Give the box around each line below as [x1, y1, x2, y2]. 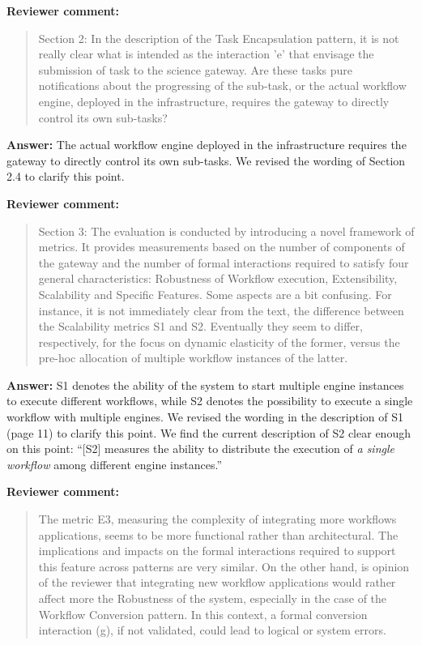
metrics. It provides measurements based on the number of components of [38, 238, 405, 255]
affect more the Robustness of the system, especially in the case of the [38, 590, 387, 606]
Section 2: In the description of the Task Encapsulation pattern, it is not [38, 29, 399, 46]
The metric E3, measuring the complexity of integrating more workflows [38, 510, 397, 528]
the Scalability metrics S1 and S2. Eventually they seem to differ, [38, 318, 363, 335]
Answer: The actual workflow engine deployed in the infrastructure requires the [6, 136, 407, 153]
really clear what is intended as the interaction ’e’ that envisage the [38, 45, 374, 62]
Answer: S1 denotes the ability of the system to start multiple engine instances [6, 376, 404, 393]
